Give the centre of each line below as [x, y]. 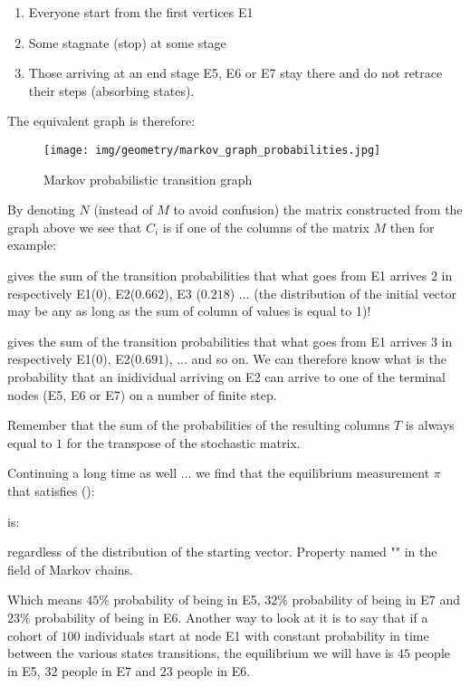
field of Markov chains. [70, 569]
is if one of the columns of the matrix [266, 227]
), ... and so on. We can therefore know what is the [305, 359]
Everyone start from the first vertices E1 [141, 12]
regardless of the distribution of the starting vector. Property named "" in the [222, 552]
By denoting [41, 210]
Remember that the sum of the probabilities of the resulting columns [199, 425]
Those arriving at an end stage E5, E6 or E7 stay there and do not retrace [235, 73]
